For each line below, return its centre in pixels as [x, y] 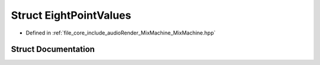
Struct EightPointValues [71, 15]
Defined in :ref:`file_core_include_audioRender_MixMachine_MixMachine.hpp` [121, 33]
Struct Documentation [53, 49]
